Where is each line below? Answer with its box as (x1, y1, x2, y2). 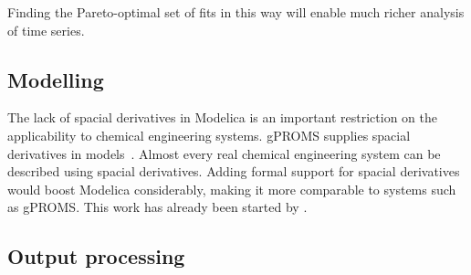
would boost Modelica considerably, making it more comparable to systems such (7, 179, 456, 198)
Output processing (7, 242, 185, 270)
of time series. (7, 20, 85, 39)
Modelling (7, 65, 104, 93)
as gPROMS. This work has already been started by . (7, 197, 308, 217)
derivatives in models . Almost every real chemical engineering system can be (7, 143, 441, 163)
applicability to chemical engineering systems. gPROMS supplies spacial (7, 125, 411, 144)
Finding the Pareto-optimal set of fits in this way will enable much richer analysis (7, 3, 465, 21)
